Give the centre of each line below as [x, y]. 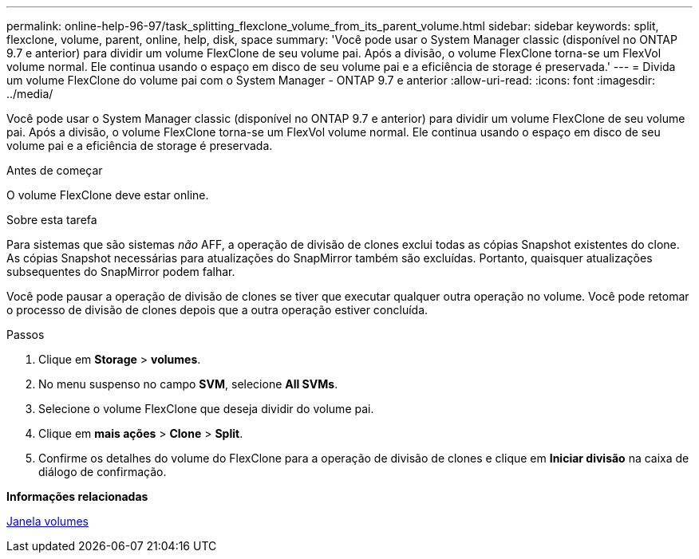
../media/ [30, 94]
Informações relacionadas [77, 496]
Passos [26, 335]
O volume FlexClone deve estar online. [108, 195]
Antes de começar [55, 170]
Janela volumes [47, 521]
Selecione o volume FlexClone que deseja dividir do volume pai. [206, 409]
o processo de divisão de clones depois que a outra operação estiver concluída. [217, 310]
